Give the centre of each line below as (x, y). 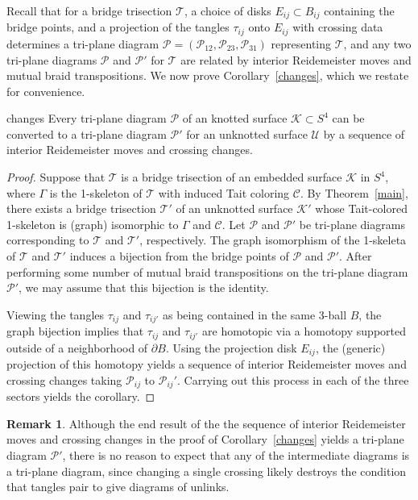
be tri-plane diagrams (352, 224)
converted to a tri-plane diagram (87, 133)
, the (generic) (350, 347)
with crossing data (338, 27)
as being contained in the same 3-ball (255, 314)
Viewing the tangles (56, 314)
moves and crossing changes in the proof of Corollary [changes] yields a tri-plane (205, 439)
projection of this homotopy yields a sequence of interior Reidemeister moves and (207, 364)
